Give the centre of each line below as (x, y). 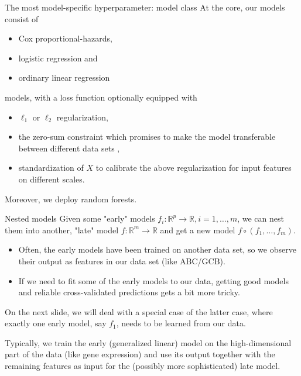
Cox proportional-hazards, (65, 38)
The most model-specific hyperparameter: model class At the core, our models (145, 7)
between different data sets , (69, 148)
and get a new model (198, 230)
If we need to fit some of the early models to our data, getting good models (153, 280)
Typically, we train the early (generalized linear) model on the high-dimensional (148, 342)
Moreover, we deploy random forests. (71, 199)
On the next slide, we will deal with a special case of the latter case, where (139, 311)
